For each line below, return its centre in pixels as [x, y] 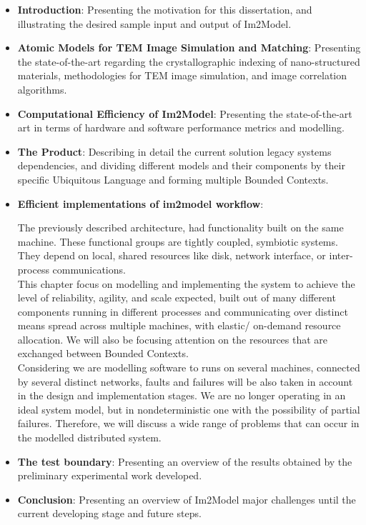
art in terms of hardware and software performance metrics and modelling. [181, 127]
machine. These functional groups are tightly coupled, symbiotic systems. [178, 241]
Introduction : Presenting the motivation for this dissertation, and [165, 9]
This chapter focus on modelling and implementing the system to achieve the [186, 283]
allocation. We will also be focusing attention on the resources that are [173, 339]
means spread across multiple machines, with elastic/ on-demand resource [179, 325]
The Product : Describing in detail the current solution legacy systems [174, 151]
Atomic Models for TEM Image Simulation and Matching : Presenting [189, 47]
